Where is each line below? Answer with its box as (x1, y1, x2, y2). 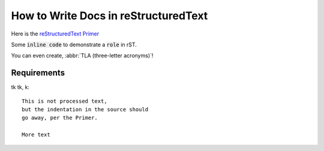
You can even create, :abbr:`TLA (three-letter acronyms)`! (11, 52, 154, 60)
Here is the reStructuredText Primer (11, 30, 99, 37)
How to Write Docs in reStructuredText (11, 9, 208, 22)
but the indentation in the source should (22, 106, 149, 113)
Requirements (11, 68, 65, 78)
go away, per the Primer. (22, 114, 98, 122)
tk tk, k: (11, 84, 30, 91)
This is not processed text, (22, 97, 107, 105)
